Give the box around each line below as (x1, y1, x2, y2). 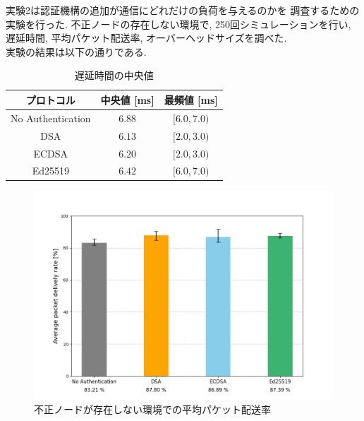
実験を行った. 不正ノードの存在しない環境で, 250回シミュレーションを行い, (6, 16, 351, 31)
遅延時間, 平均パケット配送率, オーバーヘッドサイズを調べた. (6, 30, 287, 45)
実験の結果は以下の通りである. (6, 44, 147, 59)
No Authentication (11, 110, 91, 125)
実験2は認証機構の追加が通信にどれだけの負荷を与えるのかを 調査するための (6, 3, 360, 17)
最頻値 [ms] (164, 92, 218, 107)
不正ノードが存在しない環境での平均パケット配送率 (34, 402, 271, 417)
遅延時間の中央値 (74, 68, 154, 83)
